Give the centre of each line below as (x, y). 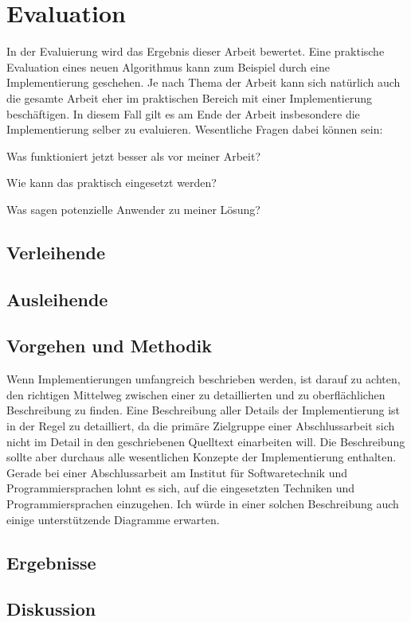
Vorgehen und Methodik (110, 346)
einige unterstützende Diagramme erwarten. (113, 519)
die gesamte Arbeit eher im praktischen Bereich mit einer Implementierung (190, 97)
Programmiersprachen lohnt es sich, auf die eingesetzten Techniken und (180, 488)
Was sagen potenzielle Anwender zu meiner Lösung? (133, 209)
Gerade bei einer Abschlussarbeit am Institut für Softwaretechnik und (177, 472)
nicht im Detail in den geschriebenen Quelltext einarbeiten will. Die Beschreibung (206, 441)
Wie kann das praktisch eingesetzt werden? (112, 183)
